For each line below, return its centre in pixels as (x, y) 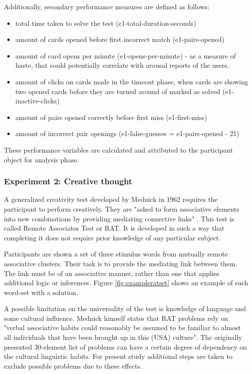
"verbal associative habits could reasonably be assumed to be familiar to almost (122, 327)
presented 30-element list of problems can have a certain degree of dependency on (126, 346)
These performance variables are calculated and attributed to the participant (118, 149)
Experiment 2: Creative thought (68, 181)
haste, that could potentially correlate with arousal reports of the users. (122, 65)
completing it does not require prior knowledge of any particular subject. (112, 237)
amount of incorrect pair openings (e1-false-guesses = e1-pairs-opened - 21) (127, 133)
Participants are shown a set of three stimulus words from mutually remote (116, 254)
